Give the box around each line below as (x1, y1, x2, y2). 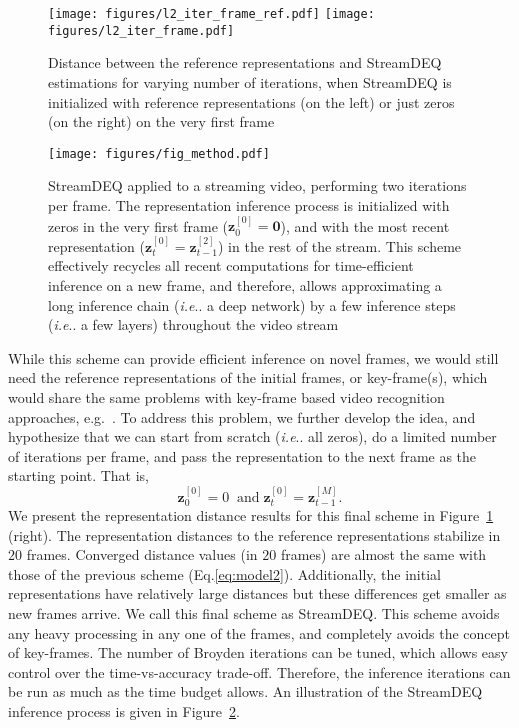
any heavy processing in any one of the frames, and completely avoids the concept (8, 622, 511, 643)
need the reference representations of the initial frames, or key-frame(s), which (8, 367, 488, 388)
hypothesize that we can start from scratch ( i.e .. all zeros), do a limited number (8, 426, 497, 447)
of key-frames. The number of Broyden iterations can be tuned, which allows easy (8, 642, 508, 663)
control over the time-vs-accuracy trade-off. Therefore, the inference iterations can (8, 661, 511, 682)
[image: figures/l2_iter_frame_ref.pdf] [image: (48, 7, 375, 21)
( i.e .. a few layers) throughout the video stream (48, 314, 339, 335)
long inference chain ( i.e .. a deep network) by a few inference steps (48, 294, 456, 315)
